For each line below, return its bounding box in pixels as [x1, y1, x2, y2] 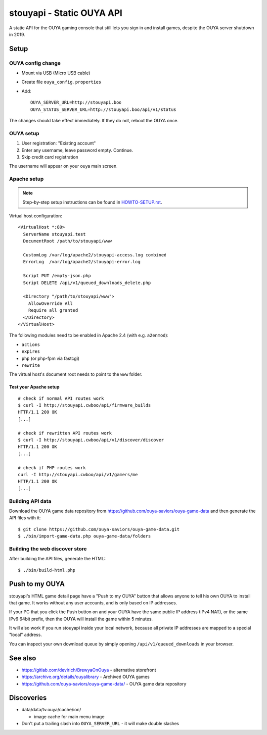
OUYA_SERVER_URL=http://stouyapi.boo [30, 99, 122, 105]
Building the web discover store [9, 545, 87, 552]
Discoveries [9, 693, 47, 702]
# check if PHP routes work [18, 465, 86, 470]
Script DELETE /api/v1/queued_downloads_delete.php [23, 280, 151, 286]
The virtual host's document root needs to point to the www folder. [9, 371, 143, 377]
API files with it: [9, 515, 41, 521]
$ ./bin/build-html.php [18, 567, 76, 573]
